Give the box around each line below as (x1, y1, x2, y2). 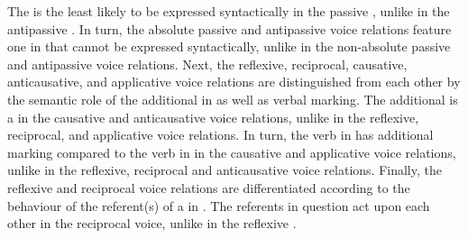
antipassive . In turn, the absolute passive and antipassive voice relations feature (7, 19, 452, 38)
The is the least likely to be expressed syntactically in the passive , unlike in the (7, 2, 450, 20)
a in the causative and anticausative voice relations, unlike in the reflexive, (7, 107, 419, 126)
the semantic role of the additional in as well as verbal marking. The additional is (7, 89, 458, 108)
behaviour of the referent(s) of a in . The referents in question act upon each (7, 196, 430, 215)
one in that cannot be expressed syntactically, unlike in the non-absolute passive (7, 37, 451, 56)
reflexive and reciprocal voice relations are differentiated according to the (7, 178, 410, 197)
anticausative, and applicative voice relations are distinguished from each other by (7, 72, 461, 91)
